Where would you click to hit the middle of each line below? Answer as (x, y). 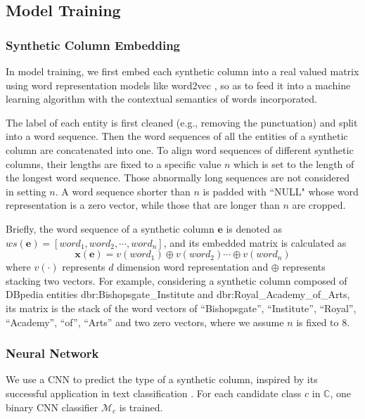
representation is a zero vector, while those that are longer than (143, 205)
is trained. (141, 407)
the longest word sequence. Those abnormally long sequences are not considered (178, 178)
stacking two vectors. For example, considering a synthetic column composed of (177, 280)
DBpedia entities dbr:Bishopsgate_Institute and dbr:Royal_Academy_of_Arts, (178, 294)
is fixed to (318, 322)
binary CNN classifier (52, 407)
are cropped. (319, 205)
